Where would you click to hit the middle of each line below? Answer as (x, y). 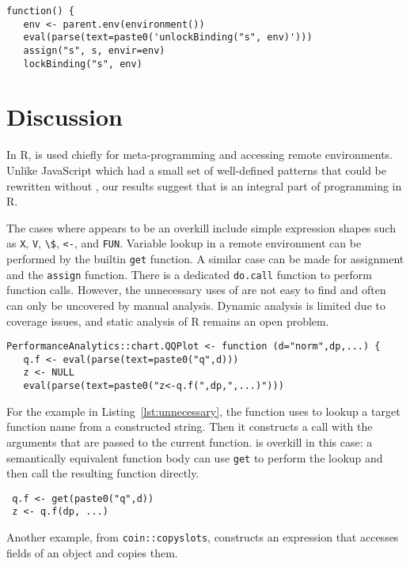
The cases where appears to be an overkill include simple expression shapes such (201, 227)
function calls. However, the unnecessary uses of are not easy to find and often (196, 290)
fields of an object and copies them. (92, 552)
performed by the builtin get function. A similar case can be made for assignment (205, 259)
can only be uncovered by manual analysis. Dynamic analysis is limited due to (196, 305)
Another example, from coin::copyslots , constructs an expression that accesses (203, 537)
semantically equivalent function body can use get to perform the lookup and (195, 457)
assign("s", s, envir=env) (94, 50)
